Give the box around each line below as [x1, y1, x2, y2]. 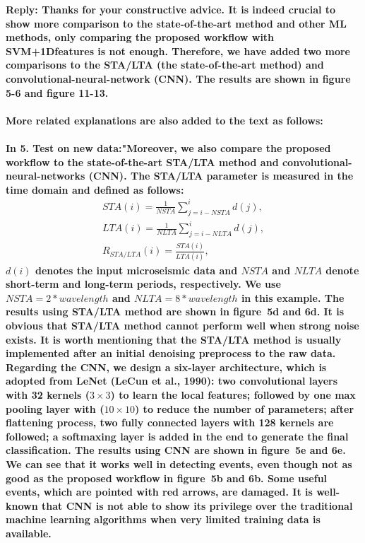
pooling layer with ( [6, 401, 104, 416]
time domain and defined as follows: [6, 182, 184, 197]
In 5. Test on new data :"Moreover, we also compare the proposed [6, 140, 331, 155]
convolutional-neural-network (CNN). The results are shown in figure [6, 71, 351, 86]
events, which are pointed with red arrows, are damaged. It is [6, 484, 313, 499]
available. [6, 525, 52, 540]
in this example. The [241, 290, 345, 305]
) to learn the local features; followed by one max [110, 387, 356, 402]
